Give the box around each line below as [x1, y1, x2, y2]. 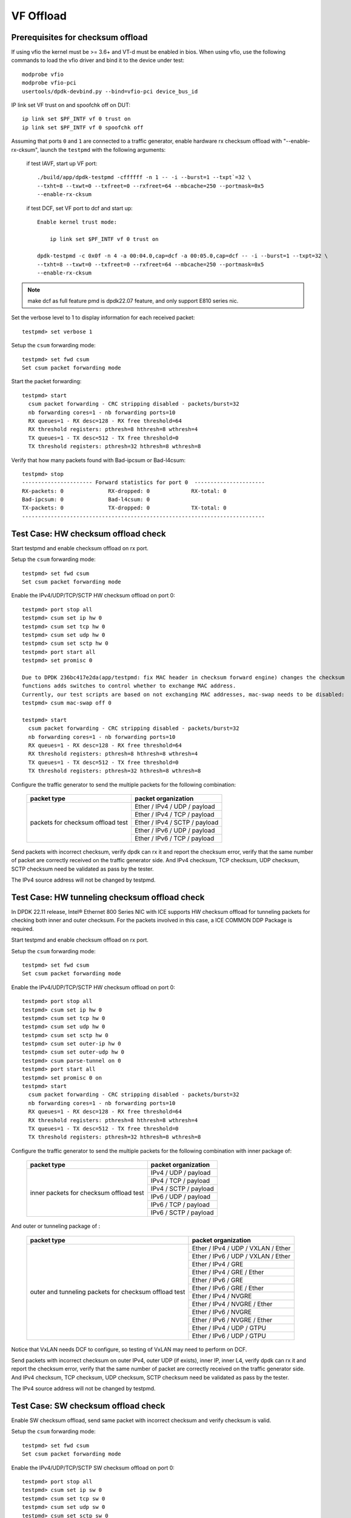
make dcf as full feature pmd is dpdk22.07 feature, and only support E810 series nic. [27, 298, 239, 305]
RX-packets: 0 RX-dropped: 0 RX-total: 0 [22, 488, 227, 494]
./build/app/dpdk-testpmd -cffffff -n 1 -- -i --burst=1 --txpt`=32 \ [37, 174, 252, 181]
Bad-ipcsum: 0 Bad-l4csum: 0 [22, 496, 150, 503]
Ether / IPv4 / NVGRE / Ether [192, 1299, 273, 1308]
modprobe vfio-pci [22, 80, 77, 86]
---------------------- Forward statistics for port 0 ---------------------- [22, 479, 265, 486]
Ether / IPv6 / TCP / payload [134, 834, 215, 842]
